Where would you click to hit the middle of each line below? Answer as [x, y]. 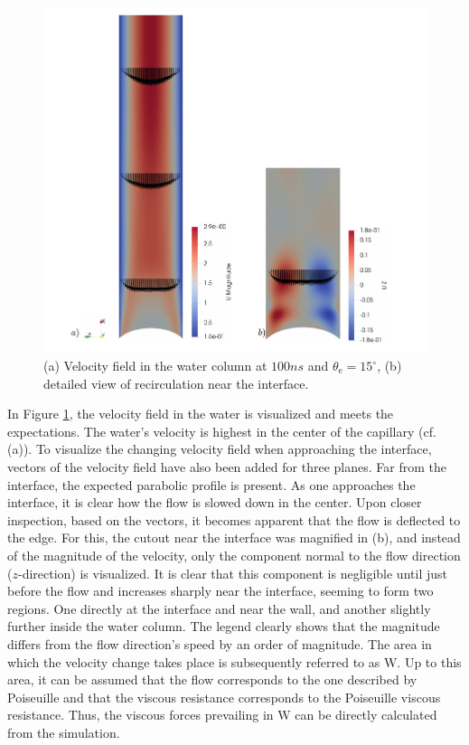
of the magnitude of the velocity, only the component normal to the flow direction [234, 555]
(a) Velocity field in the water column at [155, 366]
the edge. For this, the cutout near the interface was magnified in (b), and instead [234, 538]
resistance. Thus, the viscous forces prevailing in [141, 715]
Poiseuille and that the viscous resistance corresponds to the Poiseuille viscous [224, 697]
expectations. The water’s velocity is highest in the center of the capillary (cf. [222, 431]
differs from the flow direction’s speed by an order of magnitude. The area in [220, 643]
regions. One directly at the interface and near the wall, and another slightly [219, 608]
